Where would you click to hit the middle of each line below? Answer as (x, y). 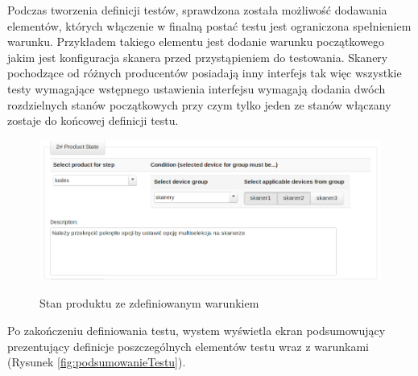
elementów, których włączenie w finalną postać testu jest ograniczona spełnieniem (209, 25)
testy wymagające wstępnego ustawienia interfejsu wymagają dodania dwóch (197, 88)
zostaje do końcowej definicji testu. (93, 120)
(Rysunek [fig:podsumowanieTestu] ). (97, 362)
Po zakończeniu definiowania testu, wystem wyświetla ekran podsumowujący (197, 331)
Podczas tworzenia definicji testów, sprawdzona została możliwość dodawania (197, 10)
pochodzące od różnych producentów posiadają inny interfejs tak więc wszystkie (205, 73)
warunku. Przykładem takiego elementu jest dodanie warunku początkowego (196, 41)
